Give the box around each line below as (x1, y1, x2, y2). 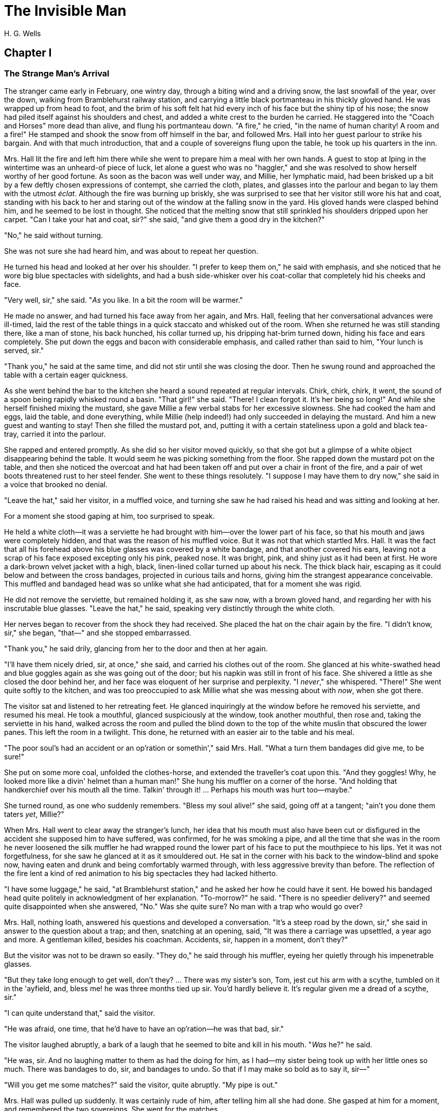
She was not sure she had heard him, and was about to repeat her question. (4, 246, 259, 255)
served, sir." (4, 346, 44, 355)
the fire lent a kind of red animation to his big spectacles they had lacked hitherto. (4, 868, 278, 878)
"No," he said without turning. (4, 230, 103, 240)
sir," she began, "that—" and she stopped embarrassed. (4, 628, 191, 637)
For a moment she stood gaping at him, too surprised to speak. (4, 511, 215, 520)
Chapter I (4, 46, 52, 60)
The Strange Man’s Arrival (4, 68, 109, 78)
